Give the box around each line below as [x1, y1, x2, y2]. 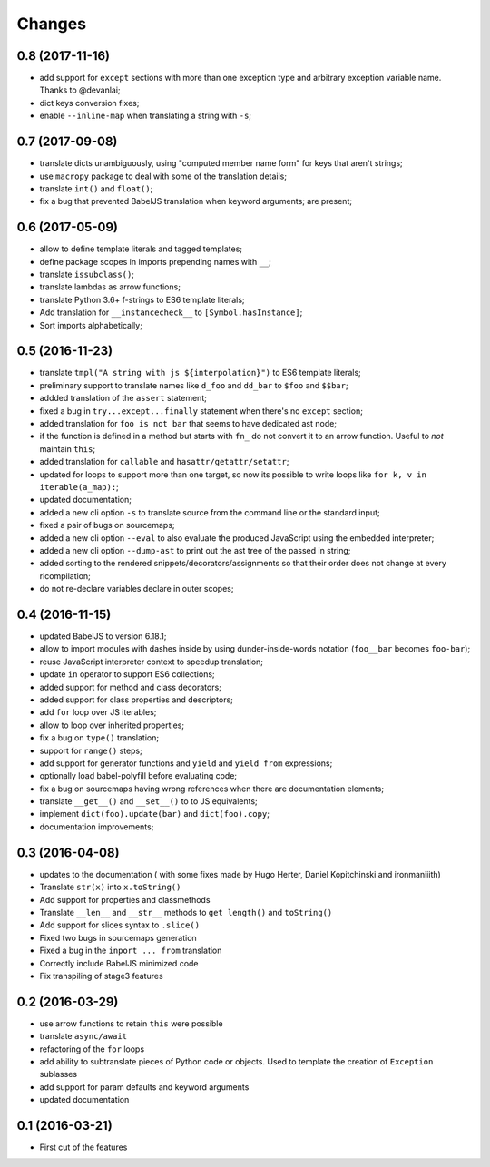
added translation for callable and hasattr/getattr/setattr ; [39, 456, 289, 467]
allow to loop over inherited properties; [39, 720, 185, 731]
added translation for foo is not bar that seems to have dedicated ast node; [39, 418, 338, 429]
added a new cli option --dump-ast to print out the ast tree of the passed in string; [39, 544, 351, 555]
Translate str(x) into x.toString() [39, 881, 181, 893]
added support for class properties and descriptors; [39, 694, 233, 705]
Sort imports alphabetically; [39, 319, 142, 330]
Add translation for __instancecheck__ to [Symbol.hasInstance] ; [39, 307, 303, 318]
